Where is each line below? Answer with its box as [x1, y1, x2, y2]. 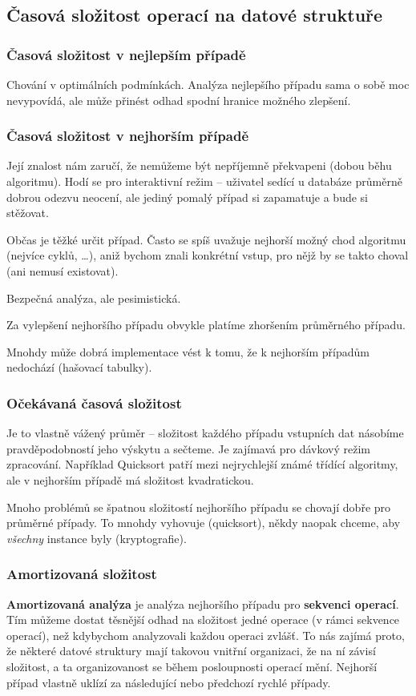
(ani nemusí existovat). [6, 262, 119, 279]
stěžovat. [6, 204, 49, 221]
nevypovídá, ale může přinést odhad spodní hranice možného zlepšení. [6, 91, 351, 108]
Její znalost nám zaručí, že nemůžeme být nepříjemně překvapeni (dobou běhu [6, 157, 392, 174]
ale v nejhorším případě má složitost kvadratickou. [6, 471, 254, 488]
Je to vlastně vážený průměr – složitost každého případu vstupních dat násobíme [6, 424, 404, 441]
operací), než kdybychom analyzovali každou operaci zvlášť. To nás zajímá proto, [6, 626, 405, 643]
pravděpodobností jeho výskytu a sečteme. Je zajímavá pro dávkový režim [6, 440, 370, 457]
